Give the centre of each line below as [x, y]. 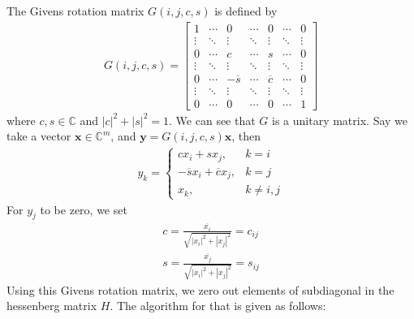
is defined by [246, 11]
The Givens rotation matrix [75, 11]
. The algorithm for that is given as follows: [218, 306]
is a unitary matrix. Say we [340, 120]
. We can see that [212, 120]
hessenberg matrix [52, 306]
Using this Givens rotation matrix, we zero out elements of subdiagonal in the [201, 289]
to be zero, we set [84, 209]
